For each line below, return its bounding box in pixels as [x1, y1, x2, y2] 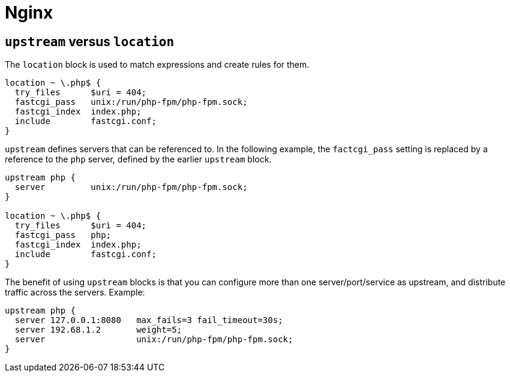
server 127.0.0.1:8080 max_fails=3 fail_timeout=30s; [14, 315, 283, 325]
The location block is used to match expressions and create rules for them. [5, 59, 310, 70]
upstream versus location [5, 34, 175, 49]
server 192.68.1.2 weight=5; [14, 325, 182, 335]
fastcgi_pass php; [14, 230, 112, 240]
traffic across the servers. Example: [5, 287, 145, 298]
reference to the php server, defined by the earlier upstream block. [5, 154, 272, 165]
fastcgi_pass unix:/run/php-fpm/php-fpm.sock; [14, 97, 248, 107]
